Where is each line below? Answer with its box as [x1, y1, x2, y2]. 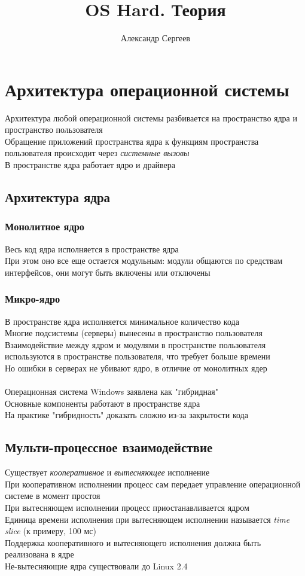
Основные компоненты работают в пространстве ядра [5, 397, 200, 409]
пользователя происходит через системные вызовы [5, 147, 190, 159]
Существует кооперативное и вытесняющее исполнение [5, 466, 210, 479]
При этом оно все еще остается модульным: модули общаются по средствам [5, 254, 283, 267]
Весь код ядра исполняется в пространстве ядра [5, 242, 179, 255]
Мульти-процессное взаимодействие [5, 438, 213, 456]
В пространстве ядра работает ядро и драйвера [5, 159, 176, 171]
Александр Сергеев [121, 32, 190, 44]
